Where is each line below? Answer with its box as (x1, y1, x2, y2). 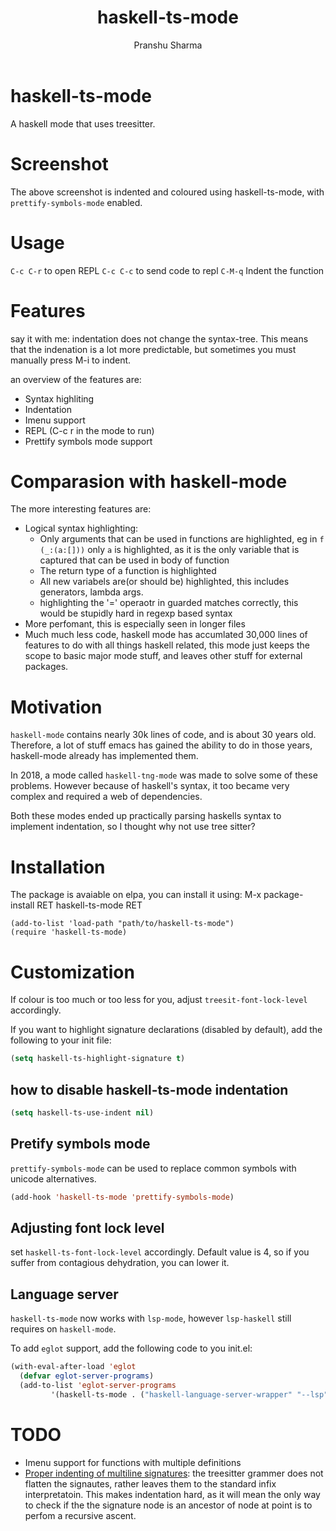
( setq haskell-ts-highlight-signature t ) (10, 1054, 186, 1064)
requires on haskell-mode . (10, 1323, 117, 1335)
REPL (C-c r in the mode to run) (24, 424, 155, 436)
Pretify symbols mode (10, 1136, 151, 1153)
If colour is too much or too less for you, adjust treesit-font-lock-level (10, 994, 308, 1006)
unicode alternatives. (10, 1172, 97, 1185)
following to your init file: (10, 1034, 112, 1046)
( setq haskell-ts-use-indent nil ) (10, 1107, 155, 1118)
